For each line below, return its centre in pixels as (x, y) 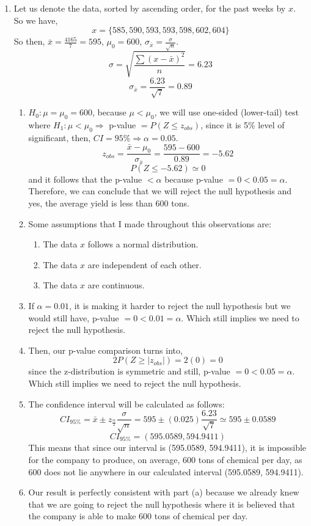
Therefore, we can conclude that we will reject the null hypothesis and (160, 191)
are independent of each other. (145, 264)
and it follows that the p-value (85, 179)
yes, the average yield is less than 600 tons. (109, 203)
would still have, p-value (74, 317)
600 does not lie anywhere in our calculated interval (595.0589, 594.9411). (166, 471)
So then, (29, 41)
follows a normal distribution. (143, 244)
